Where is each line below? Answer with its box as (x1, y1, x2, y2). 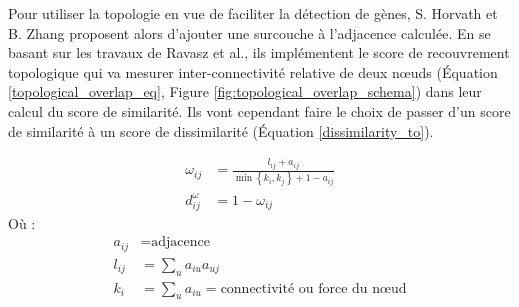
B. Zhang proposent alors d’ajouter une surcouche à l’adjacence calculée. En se (8, 22, 491, 43)
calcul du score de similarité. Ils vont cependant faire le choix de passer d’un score (8, 100, 511, 121)
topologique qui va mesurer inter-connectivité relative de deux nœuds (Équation (8, 61, 498, 82)
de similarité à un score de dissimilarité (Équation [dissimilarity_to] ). (8, 120, 434, 141)
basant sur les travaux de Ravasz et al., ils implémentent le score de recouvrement (8, 42, 510, 63)
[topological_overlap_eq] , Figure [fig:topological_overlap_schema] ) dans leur (8, 81, 482, 102)
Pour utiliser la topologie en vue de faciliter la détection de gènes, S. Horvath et (8, 3, 498, 23)
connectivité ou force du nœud (220, 281, 407, 296)
